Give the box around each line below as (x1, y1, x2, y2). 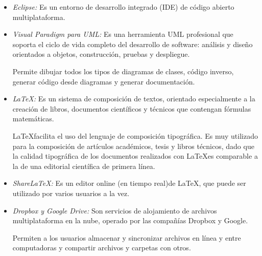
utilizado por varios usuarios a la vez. (12, 187, 130, 198)
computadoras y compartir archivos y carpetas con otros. (12, 242, 191, 253)
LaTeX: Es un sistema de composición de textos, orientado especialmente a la (12, 93, 255, 104)
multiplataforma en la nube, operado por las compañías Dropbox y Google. (12, 215, 248, 226)
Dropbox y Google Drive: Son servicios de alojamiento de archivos (12, 205, 217, 216)
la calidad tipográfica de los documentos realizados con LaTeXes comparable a (12, 151, 258, 161)
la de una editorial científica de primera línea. (12, 160, 155, 171)
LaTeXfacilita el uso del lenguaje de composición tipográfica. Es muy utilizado (12, 130, 258, 141)
